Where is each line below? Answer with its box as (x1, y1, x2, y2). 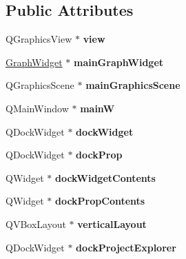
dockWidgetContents (54, 170, 156, 185)
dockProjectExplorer (76, 240, 176, 254)
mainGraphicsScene (85, 78, 180, 92)
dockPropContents (54, 194, 145, 208)
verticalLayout (77, 216, 147, 231)
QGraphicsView (6, 32, 72, 46)
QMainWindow (6, 101, 69, 115)
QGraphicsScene (6, 78, 74, 92)
